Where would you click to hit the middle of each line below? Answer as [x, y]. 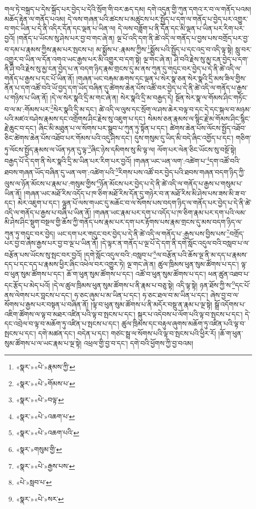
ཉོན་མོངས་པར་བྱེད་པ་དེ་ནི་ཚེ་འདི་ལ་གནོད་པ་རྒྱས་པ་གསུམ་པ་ [171, 184]
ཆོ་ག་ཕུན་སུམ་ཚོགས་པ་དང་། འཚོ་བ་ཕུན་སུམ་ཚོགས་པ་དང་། [136, 273]
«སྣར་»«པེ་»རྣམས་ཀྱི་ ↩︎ [46, 367]
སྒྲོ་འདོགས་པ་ [230, 304]
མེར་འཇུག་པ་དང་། [39, 203]
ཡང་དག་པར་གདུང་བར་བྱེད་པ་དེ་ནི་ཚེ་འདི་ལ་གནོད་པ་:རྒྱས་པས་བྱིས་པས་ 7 [143, 233]
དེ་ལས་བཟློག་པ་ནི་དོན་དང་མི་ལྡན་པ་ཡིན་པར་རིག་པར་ [181, 28]
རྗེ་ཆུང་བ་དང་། [20, 128]
